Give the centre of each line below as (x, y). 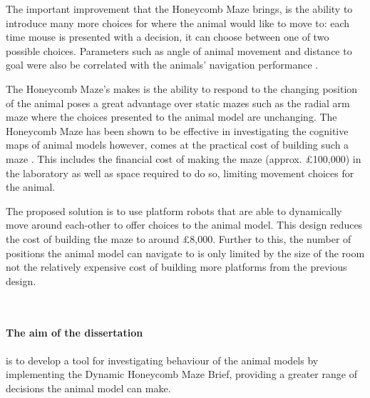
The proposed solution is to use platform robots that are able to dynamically (174, 210)
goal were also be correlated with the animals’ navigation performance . (162, 65)
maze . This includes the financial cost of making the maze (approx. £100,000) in (184, 158)
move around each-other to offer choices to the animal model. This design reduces (184, 225)
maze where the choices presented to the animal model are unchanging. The (171, 117)
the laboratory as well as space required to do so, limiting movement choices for (180, 173)
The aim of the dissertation (74, 333)
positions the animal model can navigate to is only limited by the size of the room (185, 253)
